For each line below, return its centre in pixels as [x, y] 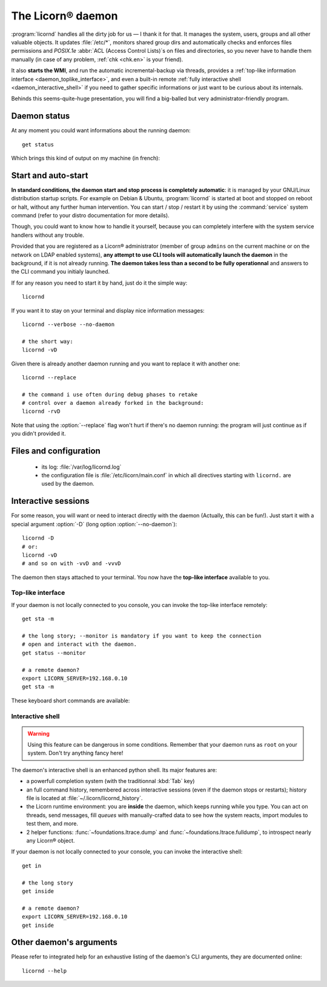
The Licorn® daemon [64, 16]
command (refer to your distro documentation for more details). [90, 215]
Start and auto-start [50, 175]
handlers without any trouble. [48, 235]
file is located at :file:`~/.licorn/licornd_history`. [84, 798]
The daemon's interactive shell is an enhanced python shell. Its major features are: [114, 770]
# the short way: [48, 341]
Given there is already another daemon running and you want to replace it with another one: [126, 364]
